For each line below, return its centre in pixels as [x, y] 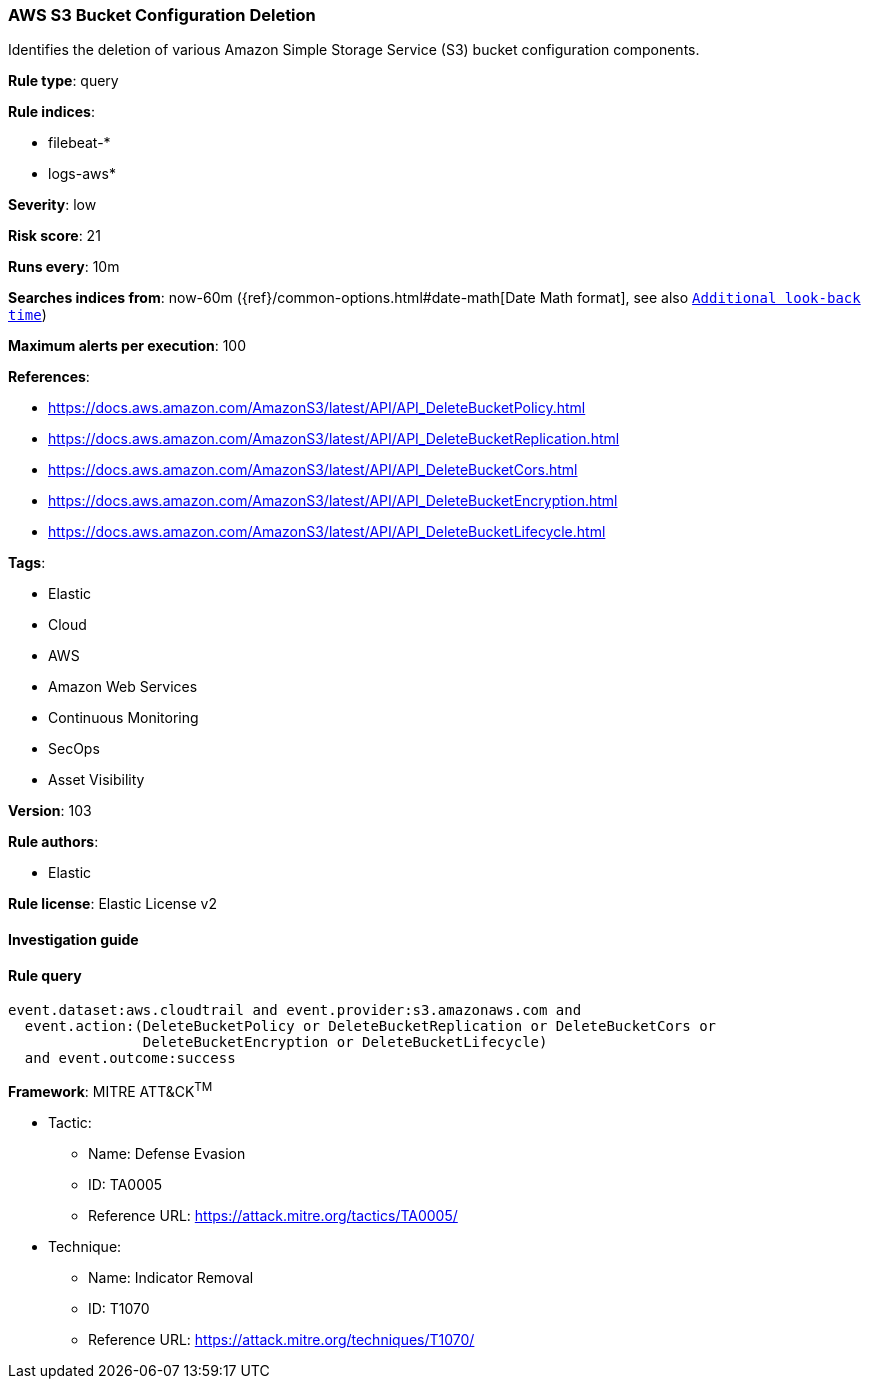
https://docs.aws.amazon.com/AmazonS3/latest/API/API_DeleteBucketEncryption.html [333, 501]
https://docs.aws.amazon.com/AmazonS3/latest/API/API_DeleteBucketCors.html [313, 470]
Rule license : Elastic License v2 [112, 904]
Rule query [45, 975]
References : [49, 377]
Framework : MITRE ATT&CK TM [110, 1090]
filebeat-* [79, 143]
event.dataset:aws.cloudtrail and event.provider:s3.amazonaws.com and [295, 1010]
